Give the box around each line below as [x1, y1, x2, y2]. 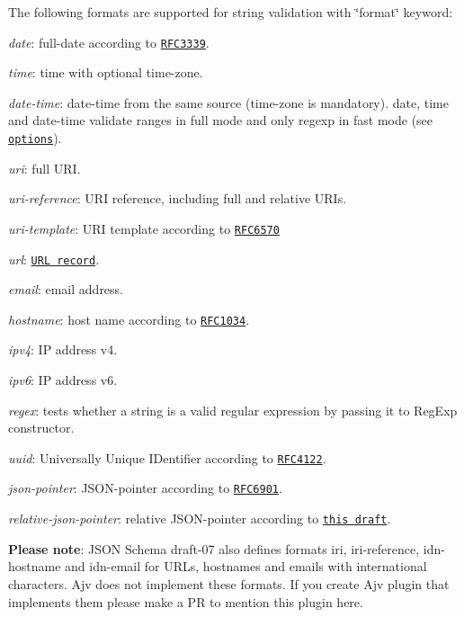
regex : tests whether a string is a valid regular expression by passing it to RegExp [8, 400, 458, 419]
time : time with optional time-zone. [8, 63, 203, 82]
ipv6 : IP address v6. [8, 371, 118, 389]
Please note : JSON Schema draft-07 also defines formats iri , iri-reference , [8, 539, 420, 558]
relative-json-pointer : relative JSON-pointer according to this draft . [8, 509, 391, 528]
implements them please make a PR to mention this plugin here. [8, 592, 363, 611]
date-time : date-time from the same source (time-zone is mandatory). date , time [8, 93, 449, 112]
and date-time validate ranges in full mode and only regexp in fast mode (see [8, 111, 433, 130]
